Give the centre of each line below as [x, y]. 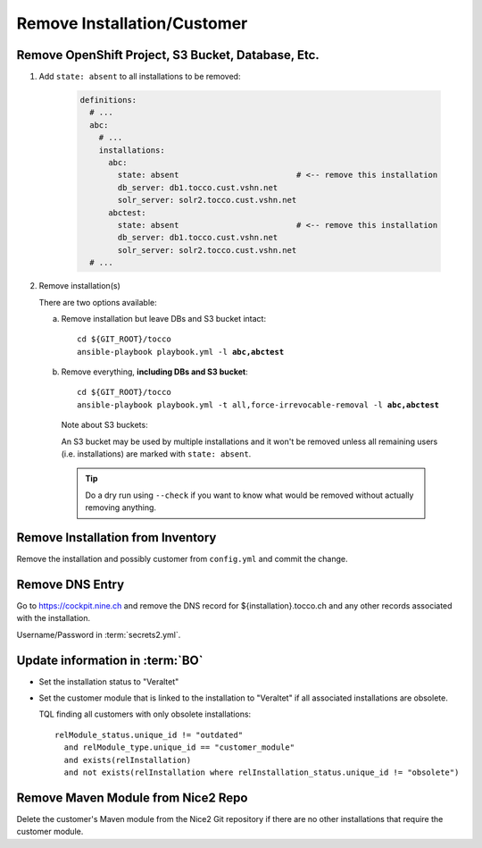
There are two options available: [98, 302]
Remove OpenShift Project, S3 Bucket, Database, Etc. [168, 55]
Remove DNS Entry [71, 584]
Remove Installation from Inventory [116, 537]
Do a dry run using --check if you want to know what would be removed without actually [249, 495]
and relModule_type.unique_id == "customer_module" [179, 747]
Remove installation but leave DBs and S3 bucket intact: [164, 318]
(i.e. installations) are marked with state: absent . [156, 454]
